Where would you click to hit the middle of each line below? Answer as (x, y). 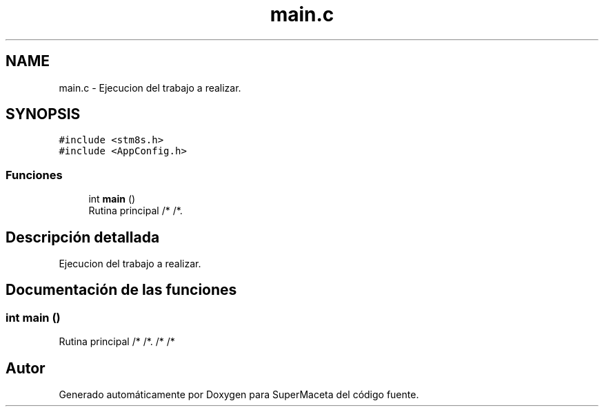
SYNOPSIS (43, 114)
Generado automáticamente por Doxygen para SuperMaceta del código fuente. (239, 395)
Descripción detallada (83, 237)
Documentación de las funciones (121, 290)
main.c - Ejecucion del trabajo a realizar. (150, 87)
